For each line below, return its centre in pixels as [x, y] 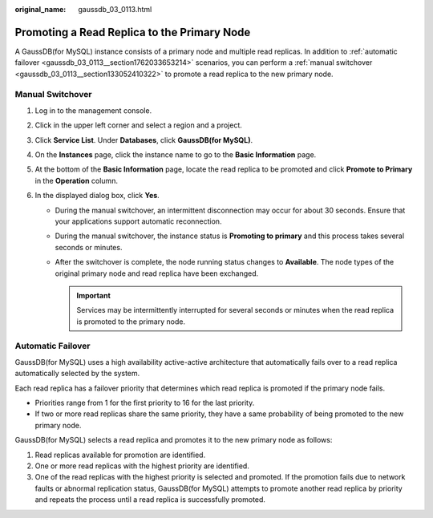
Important [94, 295]
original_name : [40, 9]
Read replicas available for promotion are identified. [120, 455]
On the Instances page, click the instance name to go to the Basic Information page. [176, 155]
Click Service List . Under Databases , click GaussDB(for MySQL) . [144, 140]
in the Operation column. [76, 180]
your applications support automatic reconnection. [138, 221]
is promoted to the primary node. [131, 322]
